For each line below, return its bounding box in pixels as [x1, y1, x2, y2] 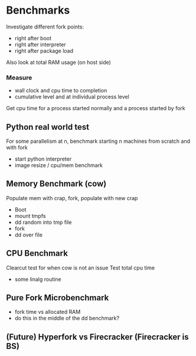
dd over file [14, 231, 43, 238]
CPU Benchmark [6, 248, 68, 258]
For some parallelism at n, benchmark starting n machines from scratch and [6, 137, 191, 145]
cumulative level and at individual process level [14, 93, 130, 101]
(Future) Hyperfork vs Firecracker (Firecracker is [6, 332, 189, 342]
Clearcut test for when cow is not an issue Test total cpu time [6, 264, 155, 271]
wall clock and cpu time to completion [14, 87, 107, 94]
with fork [6, 144, 28, 151]
